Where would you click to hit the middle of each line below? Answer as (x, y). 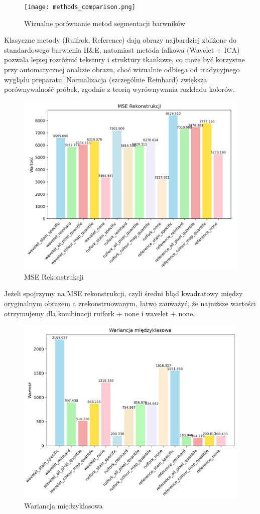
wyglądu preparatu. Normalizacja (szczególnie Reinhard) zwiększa (106, 79)
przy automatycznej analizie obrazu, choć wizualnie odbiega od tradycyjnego (122, 70)
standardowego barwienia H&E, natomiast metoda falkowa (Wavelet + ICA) (122, 49)
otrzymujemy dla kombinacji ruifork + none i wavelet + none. (100, 313)
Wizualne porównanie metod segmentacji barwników (105, 23)
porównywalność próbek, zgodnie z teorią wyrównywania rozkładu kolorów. (119, 89)
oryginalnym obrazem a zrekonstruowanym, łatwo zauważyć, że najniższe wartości (130, 303)
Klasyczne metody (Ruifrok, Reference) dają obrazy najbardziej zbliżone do (120, 40)
